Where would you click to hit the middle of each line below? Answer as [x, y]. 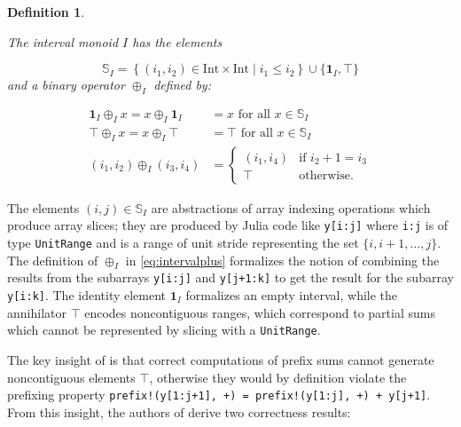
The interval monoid [63, 41]
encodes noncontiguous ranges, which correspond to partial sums [260, 312]
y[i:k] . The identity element [87, 295]
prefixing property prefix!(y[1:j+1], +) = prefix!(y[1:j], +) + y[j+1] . [219, 395]
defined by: [182, 85]
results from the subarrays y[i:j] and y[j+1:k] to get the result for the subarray [230, 277]
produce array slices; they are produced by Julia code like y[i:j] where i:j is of [228, 225]
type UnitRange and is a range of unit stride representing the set [183, 242]
